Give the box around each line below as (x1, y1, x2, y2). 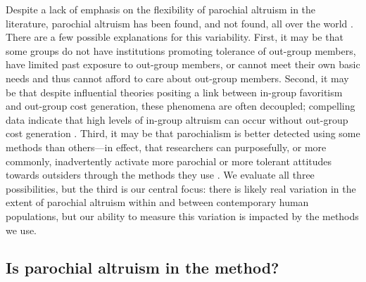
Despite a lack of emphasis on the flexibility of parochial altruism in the (6, 2, 316, 16)
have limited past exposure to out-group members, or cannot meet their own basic (6, 57, 360, 72)
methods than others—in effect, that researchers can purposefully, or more (6, 139, 327, 154)
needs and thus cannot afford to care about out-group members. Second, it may (6, 70, 349, 85)
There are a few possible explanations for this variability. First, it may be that (6, 30, 343, 44)
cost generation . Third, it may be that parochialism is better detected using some (6, 126, 360, 141)
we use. (6, 222, 37, 237)
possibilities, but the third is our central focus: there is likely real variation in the (6, 181, 356, 196)
